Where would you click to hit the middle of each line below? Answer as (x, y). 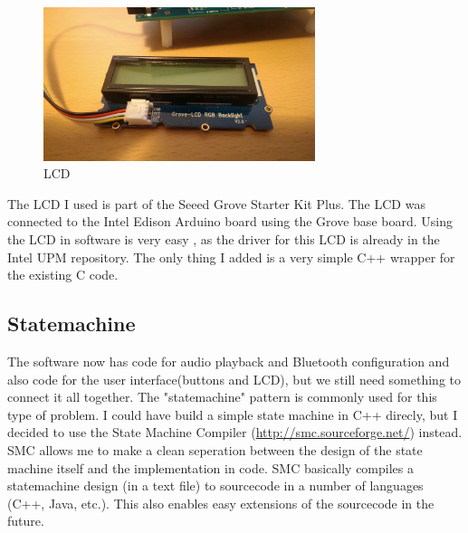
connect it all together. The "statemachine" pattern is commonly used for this (222, 397)
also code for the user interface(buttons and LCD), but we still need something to (234, 379)
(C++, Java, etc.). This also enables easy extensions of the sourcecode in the (221, 503)
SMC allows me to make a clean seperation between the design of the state (215, 449)
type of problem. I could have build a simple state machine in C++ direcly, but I (233, 414)
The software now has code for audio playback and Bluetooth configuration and (229, 361)
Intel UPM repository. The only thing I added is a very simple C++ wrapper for (231, 257)
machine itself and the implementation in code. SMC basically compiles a (210, 467)
